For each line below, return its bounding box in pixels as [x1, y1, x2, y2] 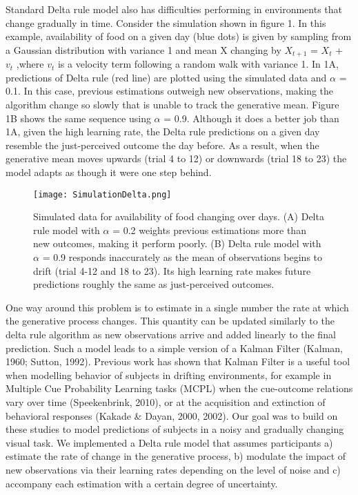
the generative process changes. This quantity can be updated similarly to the [6, 313, 335, 328]
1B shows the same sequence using [6, 110, 151, 125]
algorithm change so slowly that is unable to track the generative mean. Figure [6, 97, 339, 112]
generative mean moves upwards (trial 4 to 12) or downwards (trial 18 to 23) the [6, 151, 347, 166]
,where [16, 57, 44, 71]
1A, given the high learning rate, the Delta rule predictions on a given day [6, 124, 320, 139]
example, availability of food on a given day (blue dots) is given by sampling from [6, 29, 352, 43]
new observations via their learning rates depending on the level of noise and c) [6, 462, 341, 476]
